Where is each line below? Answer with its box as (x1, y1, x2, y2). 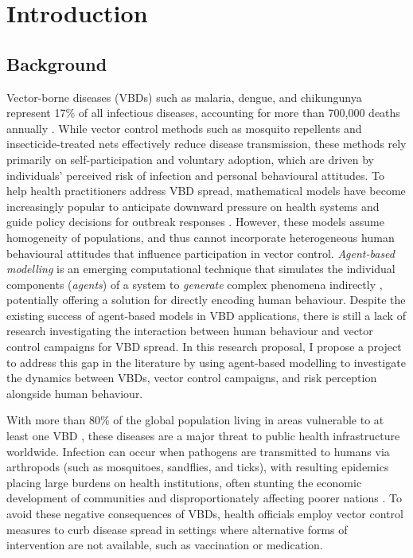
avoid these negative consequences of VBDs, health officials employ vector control (6, 505, 403, 522)
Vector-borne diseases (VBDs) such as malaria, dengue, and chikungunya (6, 88, 362, 105)
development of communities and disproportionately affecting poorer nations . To (6, 490, 403, 506)
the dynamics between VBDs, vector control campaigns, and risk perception (6, 369, 377, 386)
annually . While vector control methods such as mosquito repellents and (6, 119, 362, 136)
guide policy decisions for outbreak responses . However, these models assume (6, 213, 384, 230)
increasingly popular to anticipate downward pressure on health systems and (6, 197, 380, 214)
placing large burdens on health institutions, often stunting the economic (6, 474, 362, 490)
